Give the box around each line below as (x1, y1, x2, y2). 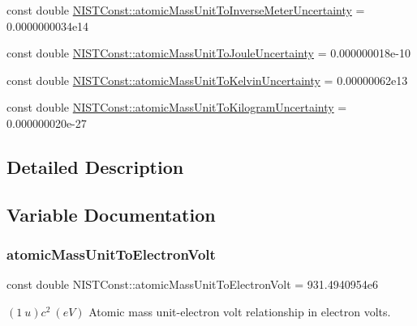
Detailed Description (6, 154, 184, 179)
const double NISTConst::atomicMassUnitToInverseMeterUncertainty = (6, 2, 365, 18)
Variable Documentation (6, 201, 216, 227)
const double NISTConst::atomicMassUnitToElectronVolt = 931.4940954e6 (6, 276, 378, 293)
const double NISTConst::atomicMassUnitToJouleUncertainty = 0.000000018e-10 (6, 44, 411, 61)
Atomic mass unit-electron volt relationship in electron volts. (88, 303, 391, 320)
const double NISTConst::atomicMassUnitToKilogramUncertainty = (6, 99, 347, 116)
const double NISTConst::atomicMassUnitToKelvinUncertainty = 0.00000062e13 (6, 71, 408, 88)
